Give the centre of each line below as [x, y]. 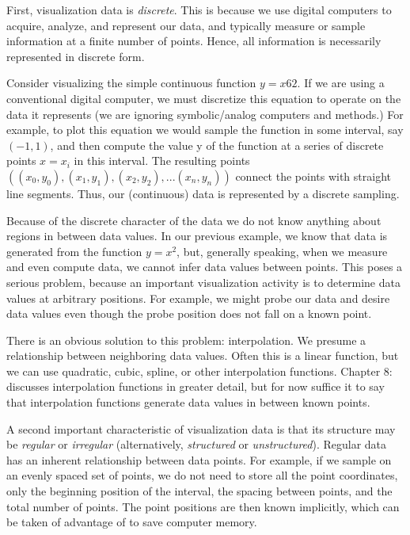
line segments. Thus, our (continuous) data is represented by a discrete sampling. [203, 193]
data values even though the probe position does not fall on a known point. [189, 313]
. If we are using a [341, 83]
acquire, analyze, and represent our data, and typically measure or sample [186, 25]
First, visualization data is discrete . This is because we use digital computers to [199, 10]
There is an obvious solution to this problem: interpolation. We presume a [186, 340]
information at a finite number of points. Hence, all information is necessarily [194, 41]
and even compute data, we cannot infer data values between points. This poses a [205, 267]
